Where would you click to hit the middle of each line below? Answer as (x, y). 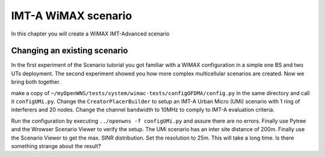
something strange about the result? (56, 146)
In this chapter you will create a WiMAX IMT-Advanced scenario (90, 34)
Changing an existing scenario (70, 51)
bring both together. (36, 82)
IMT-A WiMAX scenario (72, 16)
